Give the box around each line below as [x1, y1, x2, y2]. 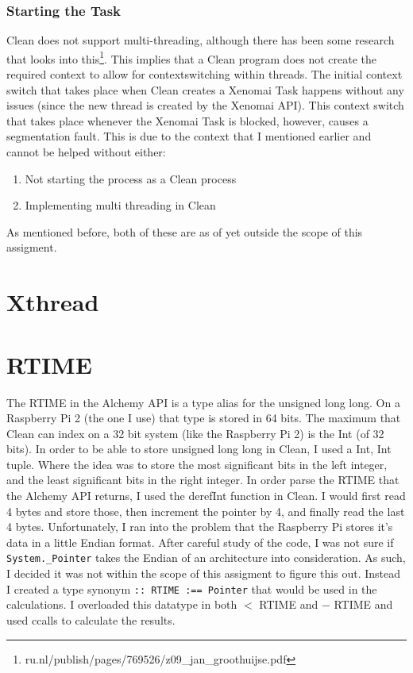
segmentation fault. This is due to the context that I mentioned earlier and [6, 128, 372, 144]
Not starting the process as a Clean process [25, 170, 237, 187]
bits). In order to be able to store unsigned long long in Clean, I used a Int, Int [6, 440, 392, 457]
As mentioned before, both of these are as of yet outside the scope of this [6, 223, 363, 240]
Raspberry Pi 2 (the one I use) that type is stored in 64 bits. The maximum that [6, 410, 401, 426]
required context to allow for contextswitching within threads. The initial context [6, 66, 403, 83]
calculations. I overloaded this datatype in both [6, 596, 237, 613]
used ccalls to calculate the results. [6, 611, 176, 628]
